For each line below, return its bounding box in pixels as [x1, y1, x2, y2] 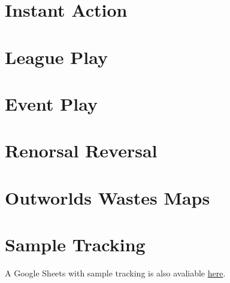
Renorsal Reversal [5, 138, 158, 163]
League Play [5, 44, 108, 69]
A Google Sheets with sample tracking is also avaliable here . [5, 267, 226, 279]
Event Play [5, 91, 98, 115]
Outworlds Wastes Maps [5, 185, 210, 209]
